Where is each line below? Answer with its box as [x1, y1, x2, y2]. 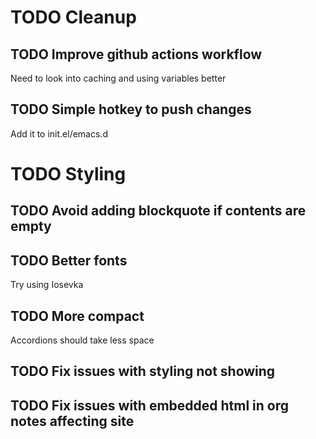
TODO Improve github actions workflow [10, 46, 263, 63]
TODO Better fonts [10, 252, 128, 269]
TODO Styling [10, 163, 127, 185]
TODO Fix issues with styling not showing [10, 363, 276, 380]
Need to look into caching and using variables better [10, 72, 227, 84]
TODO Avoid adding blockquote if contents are [10, 202, 307, 220]
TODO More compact [10, 307, 145, 325]
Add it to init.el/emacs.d [10, 127, 108, 140]
